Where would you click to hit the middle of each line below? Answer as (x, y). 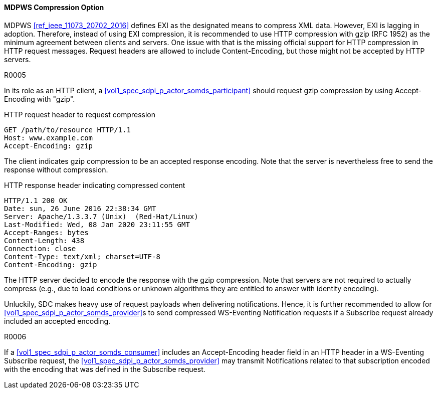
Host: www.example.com (49, 138)
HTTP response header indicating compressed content (95, 185)
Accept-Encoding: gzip (49, 146)
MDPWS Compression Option (54, 7)
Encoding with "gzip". (40, 99)
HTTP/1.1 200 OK (36, 200)
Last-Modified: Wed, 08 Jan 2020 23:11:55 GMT (97, 224)
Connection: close (40, 248)
